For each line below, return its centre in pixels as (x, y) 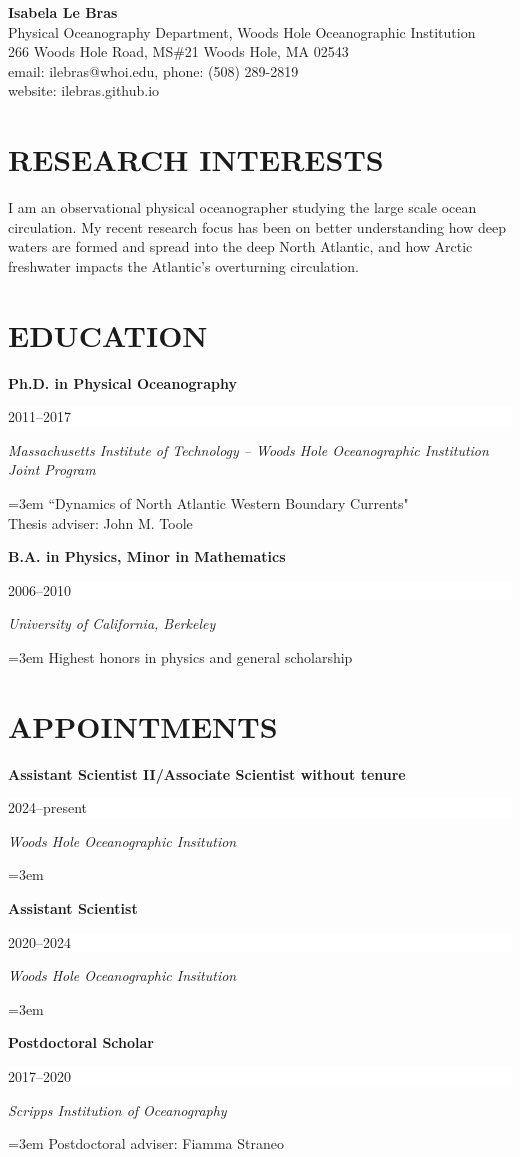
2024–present (48, 807)
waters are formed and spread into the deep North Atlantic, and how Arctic (240, 246)
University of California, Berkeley (112, 623)
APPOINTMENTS (143, 725)
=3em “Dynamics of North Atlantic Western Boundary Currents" (208, 502)
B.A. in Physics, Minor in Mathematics (147, 556)
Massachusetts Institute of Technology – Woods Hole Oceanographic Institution (248, 449)
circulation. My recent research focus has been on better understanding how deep (257, 226)
